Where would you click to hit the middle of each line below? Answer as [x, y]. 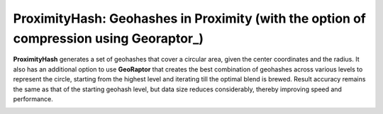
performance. [33, 98]
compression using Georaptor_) [109, 38]
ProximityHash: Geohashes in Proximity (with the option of [190, 18]
